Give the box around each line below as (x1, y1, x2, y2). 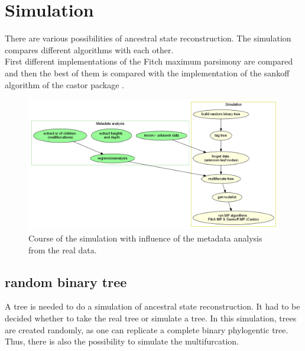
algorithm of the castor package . (5, 78, 124, 91)
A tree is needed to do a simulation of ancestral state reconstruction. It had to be (5, 300, 300, 313)
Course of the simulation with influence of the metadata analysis (28, 232, 262, 244)
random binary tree (5, 272, 127, 291)
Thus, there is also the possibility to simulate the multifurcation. (5, 335, 239, 347)
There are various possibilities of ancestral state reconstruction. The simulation (5, 32, 291, 44)
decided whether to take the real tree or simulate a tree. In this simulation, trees (5, 311, 297, 324)
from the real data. (28, 243, 97, 256)
